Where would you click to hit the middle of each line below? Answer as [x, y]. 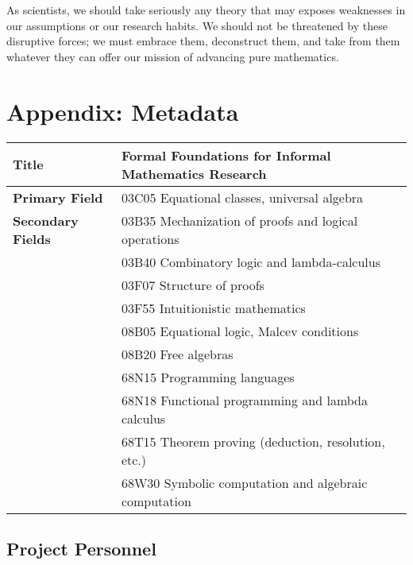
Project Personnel [81, 548]
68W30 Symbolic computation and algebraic [244, 482]
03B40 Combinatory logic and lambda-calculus [251, 261]
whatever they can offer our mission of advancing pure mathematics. [173, 56]
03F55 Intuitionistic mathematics [213, 308]
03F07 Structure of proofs [193, 284]
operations [150, 238]
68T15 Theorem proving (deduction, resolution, [253, 441]
